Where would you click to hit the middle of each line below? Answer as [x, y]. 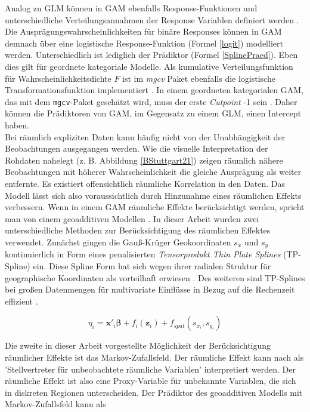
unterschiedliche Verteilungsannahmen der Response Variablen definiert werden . [152, 19]
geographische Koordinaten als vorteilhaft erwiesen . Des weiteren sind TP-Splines [155, 277]
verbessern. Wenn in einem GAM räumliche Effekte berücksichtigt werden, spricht [155, 207]
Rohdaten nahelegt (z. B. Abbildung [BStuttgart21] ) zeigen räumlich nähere [144, 160]
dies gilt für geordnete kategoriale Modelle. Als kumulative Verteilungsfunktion [149, 66]
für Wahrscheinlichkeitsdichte [58, 78]
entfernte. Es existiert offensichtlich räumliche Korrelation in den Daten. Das [145, 183]
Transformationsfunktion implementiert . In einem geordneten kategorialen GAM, [154, 90]
